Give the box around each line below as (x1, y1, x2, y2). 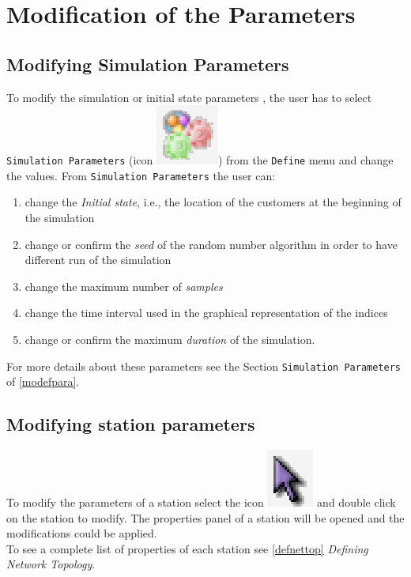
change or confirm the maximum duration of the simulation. (25, 331, 315, 348)
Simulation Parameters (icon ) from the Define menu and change (6, 152, 394, 168)
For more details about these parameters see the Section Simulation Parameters (6, 357, 402, 374)
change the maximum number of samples (25, 277, 223, 294)
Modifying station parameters (6, 412, 255, 436)
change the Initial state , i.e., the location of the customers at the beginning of (25, 194, 402, 210)
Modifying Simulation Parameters (6, 51, 289, 76)
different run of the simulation (25, 251, 172, 268)
